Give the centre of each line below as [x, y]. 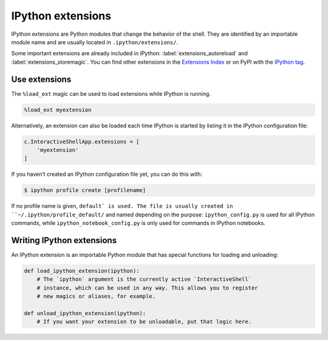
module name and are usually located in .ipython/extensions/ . [95, 42]
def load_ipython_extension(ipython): [82, 271]
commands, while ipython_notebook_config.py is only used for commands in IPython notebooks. [138, 223]
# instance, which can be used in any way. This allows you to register [147, 288]
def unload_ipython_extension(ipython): [85, 313]
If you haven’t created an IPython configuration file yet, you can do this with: [107, 174]
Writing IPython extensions [64, 240]
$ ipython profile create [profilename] [85, 190]
